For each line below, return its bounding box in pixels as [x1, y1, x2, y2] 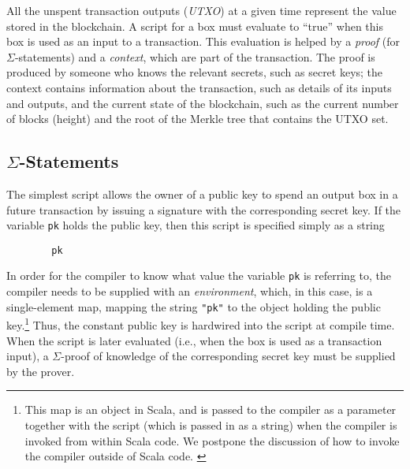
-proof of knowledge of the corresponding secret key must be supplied [61, 348, 396, 364]
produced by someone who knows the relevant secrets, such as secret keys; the [6, 64, 383, 80]
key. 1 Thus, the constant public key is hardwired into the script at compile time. [6, 315, 395, 333]
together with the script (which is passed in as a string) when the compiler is [24, 416, 397, 433]
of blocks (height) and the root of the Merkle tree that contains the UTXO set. [6, 110, 389, 127]
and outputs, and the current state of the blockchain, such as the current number [6, 95, 399, 111]
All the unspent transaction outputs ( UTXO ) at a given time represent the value [6, 2, 397, 18]
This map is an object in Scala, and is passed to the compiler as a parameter [24, 401, 397, 418]
